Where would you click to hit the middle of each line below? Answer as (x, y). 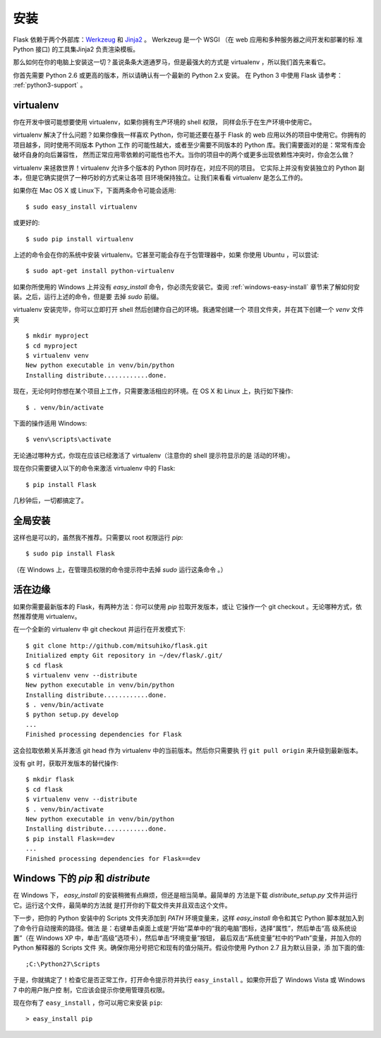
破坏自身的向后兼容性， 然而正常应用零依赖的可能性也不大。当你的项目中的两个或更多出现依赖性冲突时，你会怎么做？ (184, 155)
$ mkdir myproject (58, 336)
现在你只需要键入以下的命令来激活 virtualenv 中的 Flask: (94, 469)
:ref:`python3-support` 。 (50, 85)
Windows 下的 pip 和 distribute (82, 879)
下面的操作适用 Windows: (50, 423)
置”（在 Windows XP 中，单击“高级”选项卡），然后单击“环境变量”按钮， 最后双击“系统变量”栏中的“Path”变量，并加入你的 (187, 938)
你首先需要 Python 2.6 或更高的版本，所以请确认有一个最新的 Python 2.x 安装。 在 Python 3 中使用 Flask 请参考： (178, 75)
